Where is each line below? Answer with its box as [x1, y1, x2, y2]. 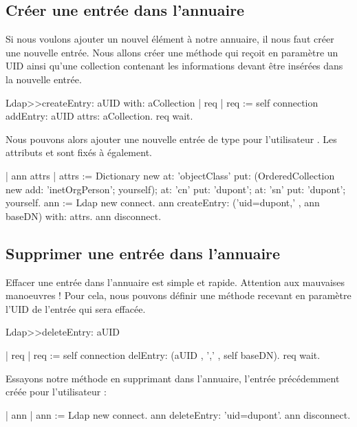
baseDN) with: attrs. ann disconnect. [6, 208, 162, 223]
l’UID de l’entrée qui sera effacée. [6, 301, 146, 316]
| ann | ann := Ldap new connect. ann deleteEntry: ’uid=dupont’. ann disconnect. [6, 407, 351, 421]
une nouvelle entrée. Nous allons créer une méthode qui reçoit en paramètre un [6, 45, 338, 59]
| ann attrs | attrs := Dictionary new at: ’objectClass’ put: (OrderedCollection [6, 168, 335, 182]
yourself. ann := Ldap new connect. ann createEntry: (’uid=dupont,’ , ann [6, 195, 320, 210]
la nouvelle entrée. [6, 72, 82, 86]
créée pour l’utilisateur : [6, 384, 107, 399]
